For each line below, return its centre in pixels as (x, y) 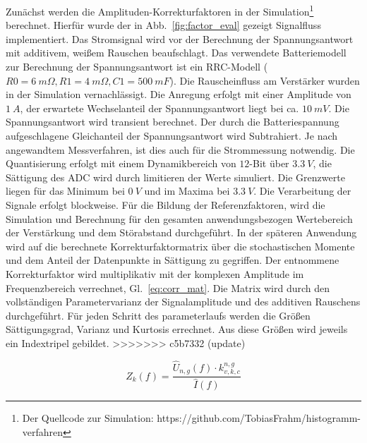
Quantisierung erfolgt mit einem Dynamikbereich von (121, 163)
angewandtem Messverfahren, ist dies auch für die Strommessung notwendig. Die (180, 149)
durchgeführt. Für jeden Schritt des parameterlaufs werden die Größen (158, 315)
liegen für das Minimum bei (65, 191)
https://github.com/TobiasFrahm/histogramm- (259, 418)
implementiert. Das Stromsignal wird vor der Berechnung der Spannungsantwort (180, 38)
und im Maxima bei (187, 191)
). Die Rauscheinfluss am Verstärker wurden (265, 80)
